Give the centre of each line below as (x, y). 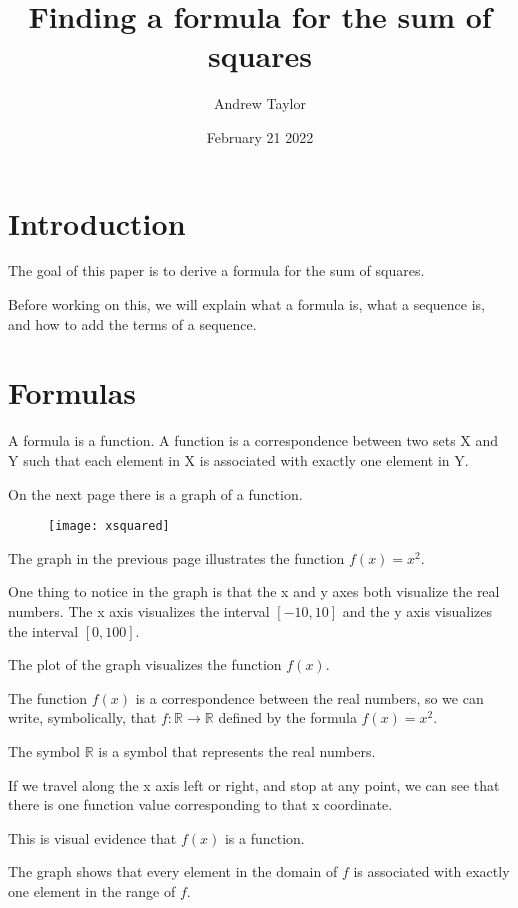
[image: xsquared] (109, 526)
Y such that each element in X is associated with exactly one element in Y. (238, 459)
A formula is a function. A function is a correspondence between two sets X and (253, 440)
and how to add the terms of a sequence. (132, 323)
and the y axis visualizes (417, 610)
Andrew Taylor (260, 103)
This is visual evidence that (92, 837)
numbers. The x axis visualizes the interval (139, 610)
